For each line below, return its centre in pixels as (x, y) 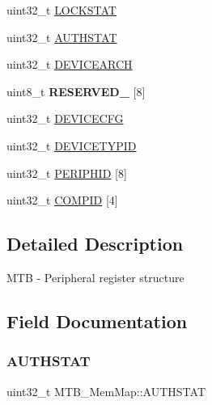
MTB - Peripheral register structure (95, 277)
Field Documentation (97, 321)
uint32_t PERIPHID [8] (67, 173)
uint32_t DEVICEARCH (70, 64)
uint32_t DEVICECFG (65, 118)
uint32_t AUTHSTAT (62, 37)
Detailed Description (95, 244)
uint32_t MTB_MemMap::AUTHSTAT (106, 391)
